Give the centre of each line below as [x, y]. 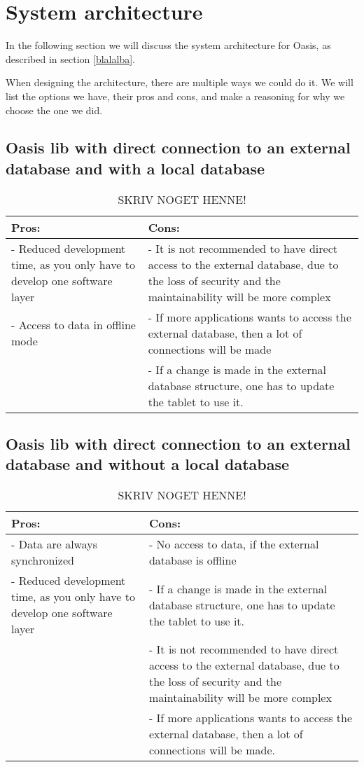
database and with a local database [135, 168]
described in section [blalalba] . [70, 58]
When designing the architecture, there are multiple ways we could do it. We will [180, 82]
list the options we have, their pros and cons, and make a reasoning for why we [175, 96]
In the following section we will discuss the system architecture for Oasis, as [168, 45]
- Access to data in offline [73, 325]
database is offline [192, 560]
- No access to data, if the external [234, 544]
